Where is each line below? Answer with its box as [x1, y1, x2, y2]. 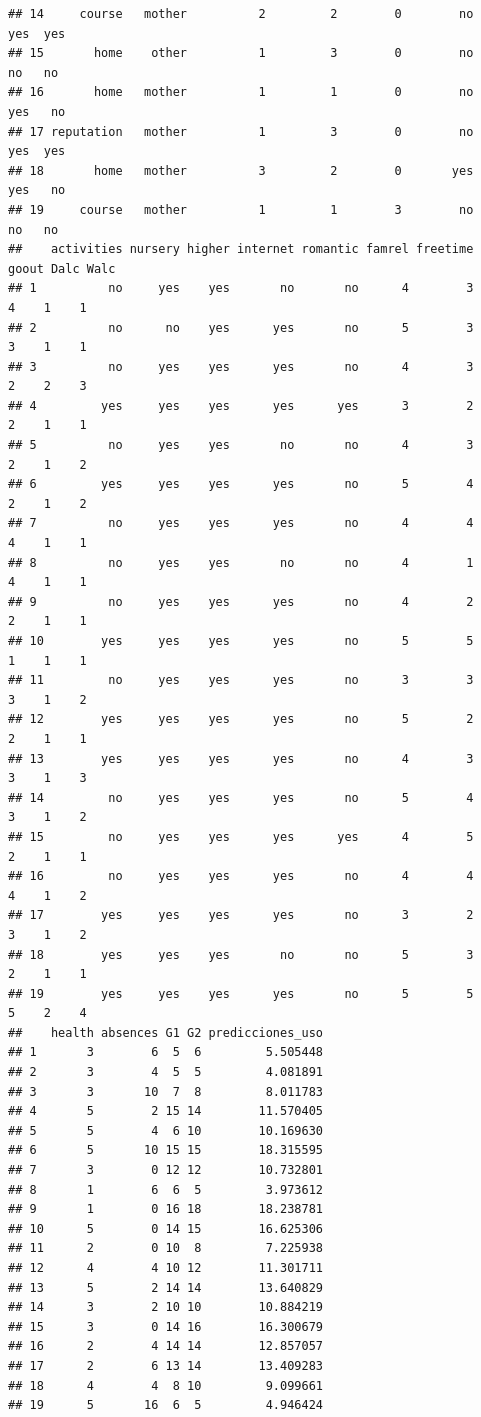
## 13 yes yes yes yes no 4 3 [8, 751, 474, 766]
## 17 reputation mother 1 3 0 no [8, 124, 474, 139]
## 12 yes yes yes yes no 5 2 [8, 712, 474, 727]
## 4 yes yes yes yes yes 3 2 [8, 398, 474, 413]
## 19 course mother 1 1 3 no [8, 202, 474, 217]
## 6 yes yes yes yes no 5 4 [8, 477, 474, 492]
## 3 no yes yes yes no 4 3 [8, 359, 474, 374]
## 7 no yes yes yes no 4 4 [8, 516, 474, 531]
